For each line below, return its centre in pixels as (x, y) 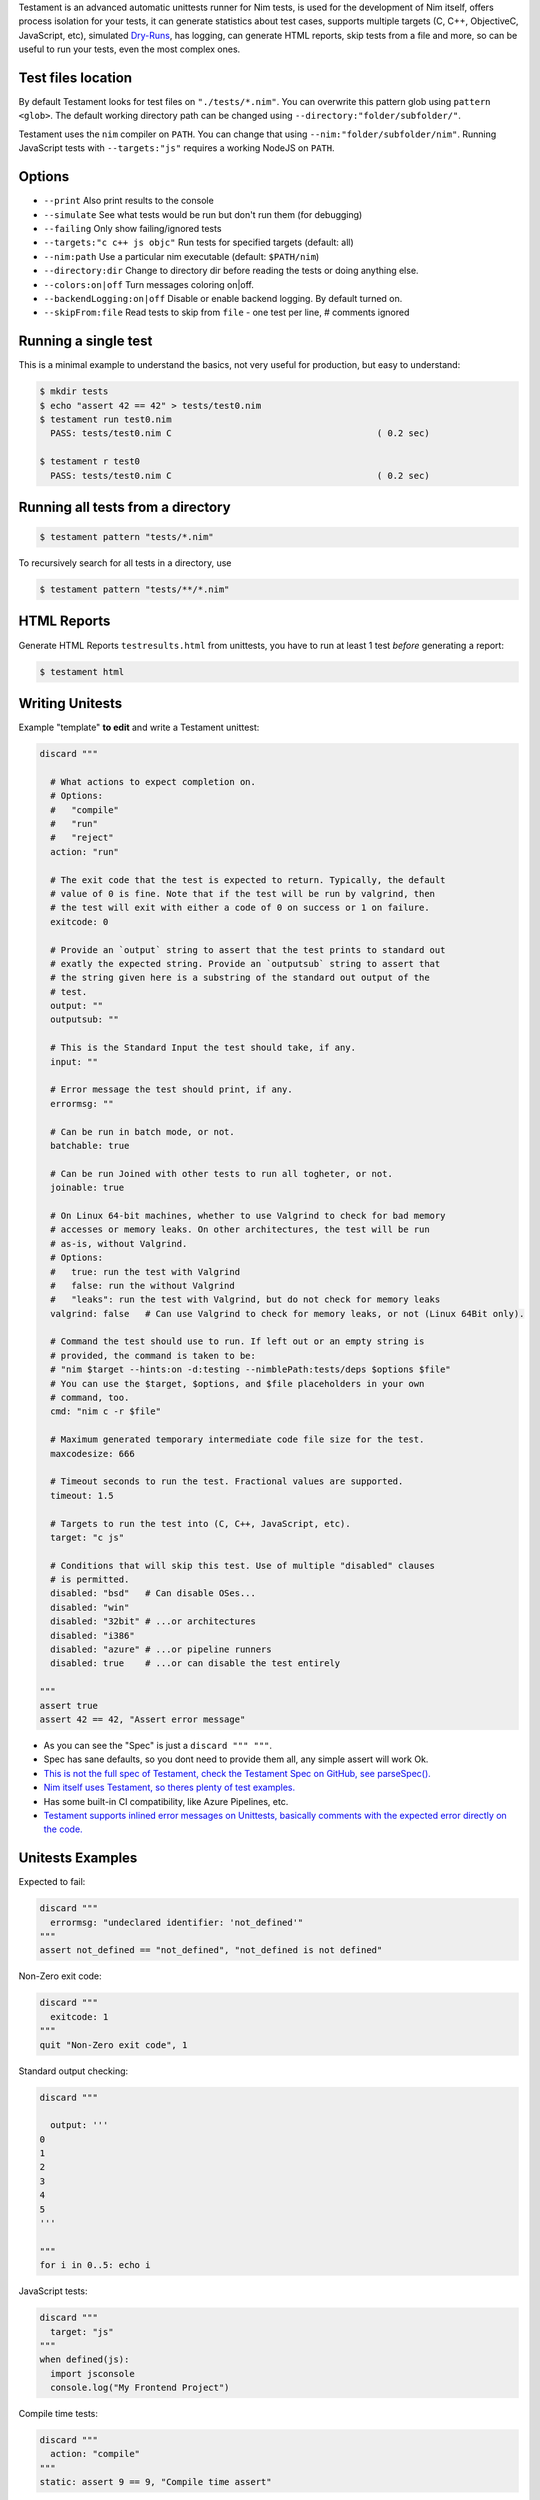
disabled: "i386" (92, 1635)
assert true (69, 1705)
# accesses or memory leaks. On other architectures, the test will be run (240, 1229)
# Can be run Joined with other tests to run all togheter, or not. (222, 1173)
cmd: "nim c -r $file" (106, 1411)
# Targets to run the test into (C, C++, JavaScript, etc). (200, 1523)
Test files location (75, 77)
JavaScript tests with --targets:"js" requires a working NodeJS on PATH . (176, 148)
